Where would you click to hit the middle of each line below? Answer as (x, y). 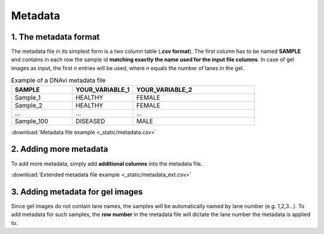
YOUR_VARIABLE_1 (103, 89)
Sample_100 (31, 121)
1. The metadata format (55, 37)
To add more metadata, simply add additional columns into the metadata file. (107, 163)
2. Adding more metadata (59, 149)
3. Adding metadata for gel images (77, 192)
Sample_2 (29, 105)
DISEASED (90, 121)
